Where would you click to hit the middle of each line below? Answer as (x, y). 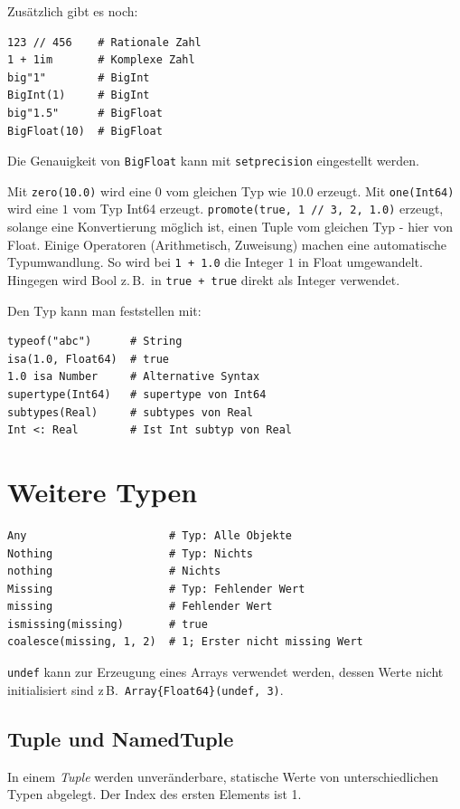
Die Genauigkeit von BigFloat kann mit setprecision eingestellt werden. (213, 161)
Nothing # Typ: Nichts (131, 553)
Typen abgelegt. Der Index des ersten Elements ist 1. (155, 794)
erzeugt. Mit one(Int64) (386, 190)
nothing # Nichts (114, 571)
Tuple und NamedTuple (121, 738)
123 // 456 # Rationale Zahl (104, 42)
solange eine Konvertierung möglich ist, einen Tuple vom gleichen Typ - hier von (230, 227)
